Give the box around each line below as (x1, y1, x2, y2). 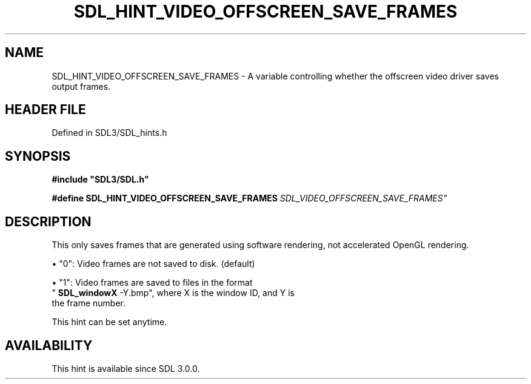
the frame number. (52, 298, 126, 309)
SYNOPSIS (5, 148, 71, 164)
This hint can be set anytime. (52, 317, 167, 328)
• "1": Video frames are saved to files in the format (52, 277, 253, 288)
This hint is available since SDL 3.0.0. (52, 363, 200, 374)
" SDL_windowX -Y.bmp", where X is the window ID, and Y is (52, 288, 295, 298)
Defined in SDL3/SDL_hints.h (52, 127, 167, 138)
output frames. (52, 81, 111, 92)
